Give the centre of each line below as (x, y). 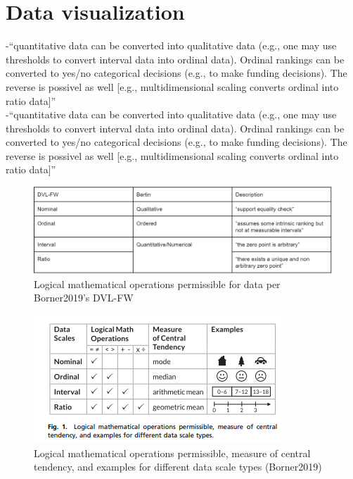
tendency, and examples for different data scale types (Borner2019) (178, 467)
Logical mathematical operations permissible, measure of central (172, 453)
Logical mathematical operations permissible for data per (157, 284)
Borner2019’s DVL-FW (84, 298)
